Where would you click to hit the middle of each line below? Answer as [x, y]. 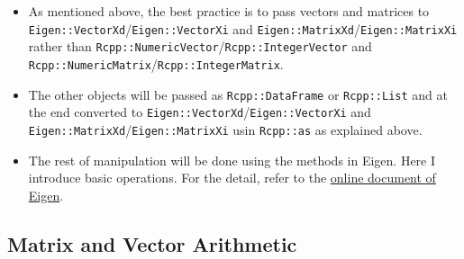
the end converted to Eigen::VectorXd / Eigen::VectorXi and [200, 112]
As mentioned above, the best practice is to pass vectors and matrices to [229, 11]
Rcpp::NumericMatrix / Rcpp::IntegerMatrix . [156, 63]
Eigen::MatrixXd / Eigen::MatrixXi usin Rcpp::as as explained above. [225, 129]
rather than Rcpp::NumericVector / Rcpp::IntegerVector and [200, 46]
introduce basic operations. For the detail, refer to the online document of [232, 178]
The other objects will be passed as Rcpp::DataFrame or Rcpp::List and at [238, 94]
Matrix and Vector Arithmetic [152, 243]
